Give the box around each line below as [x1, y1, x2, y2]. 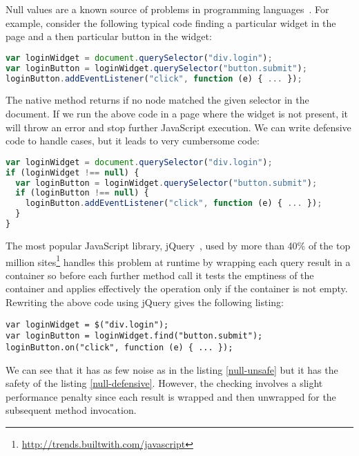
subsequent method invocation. [6, 403, 137, 417]
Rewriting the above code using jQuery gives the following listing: [6, 294, 284, 309]
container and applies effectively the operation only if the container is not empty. [6, 281, 348, 296]
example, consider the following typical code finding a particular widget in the [6, 15, 336, 30]
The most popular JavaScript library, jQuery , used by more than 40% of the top [6, 238, 351, 252]
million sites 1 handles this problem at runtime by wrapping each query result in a [6, 252, 351, 269]
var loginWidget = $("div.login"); [6, 319, 169, 330]
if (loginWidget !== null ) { [6, 167, 139, 178]
